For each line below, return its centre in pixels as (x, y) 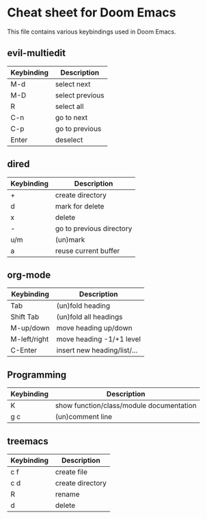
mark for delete (80, 206)
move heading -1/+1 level (99, 339)
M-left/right (30, 339)
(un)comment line (84, 417)
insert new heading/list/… (97, 350)
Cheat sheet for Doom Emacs (92, 13)
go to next (71, 117)
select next (73, 84)
